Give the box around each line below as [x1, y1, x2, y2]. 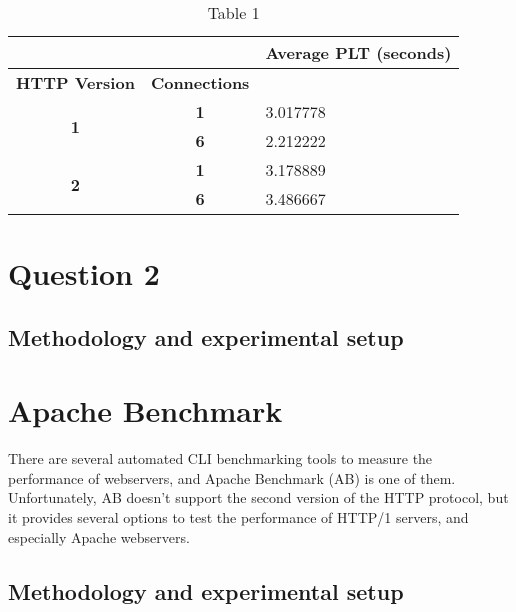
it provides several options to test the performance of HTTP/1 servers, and [8, 507, 469, 528]
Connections [150, 71, 250, 94]
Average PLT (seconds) [265, 41, 452, 64]
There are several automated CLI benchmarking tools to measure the [8, 448, 433, 469]
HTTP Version [16, 71, 135, 94]
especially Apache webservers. [8, 526, 190, 547]
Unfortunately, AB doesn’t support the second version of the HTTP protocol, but [8, 487, 509, 508]
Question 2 [8, 253, 160, 294]
